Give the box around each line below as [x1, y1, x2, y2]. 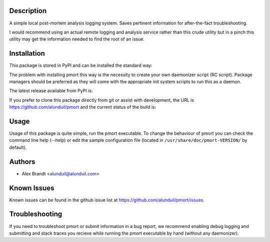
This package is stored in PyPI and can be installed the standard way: [9, 63, 152, 69]
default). [9, 144, 27, 150]
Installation [9, 49, 45, 58]
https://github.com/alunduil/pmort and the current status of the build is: [9, 104, 156, 110]
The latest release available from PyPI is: [9, 88, 93, 94]
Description [9, 7, 47, 15]
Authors [9, 157, 35, 166]
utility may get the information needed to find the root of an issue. [9, 36, 145, 42]
